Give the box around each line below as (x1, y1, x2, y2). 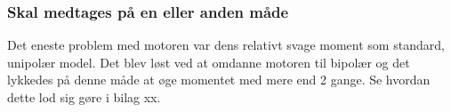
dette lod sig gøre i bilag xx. (7, 88, 161, 106)
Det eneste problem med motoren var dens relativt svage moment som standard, (7, 36, 445, 54)
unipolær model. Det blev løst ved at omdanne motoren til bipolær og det (7, 52, 410, 71)
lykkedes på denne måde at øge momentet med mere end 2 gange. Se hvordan (7, 70, 431, 89)
